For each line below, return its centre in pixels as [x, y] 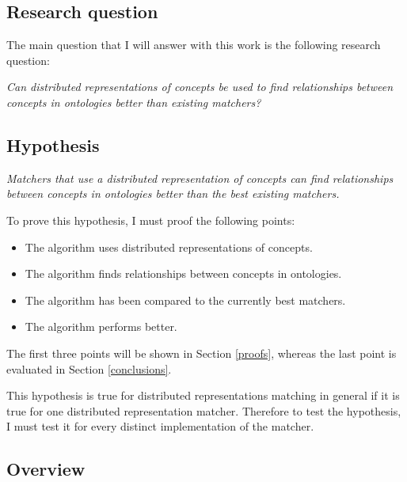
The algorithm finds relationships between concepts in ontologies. [183, 273]
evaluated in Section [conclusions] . [89, 368]
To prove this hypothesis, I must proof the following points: [151, 220]
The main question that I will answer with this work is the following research [194, 45]
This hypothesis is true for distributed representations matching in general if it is [203, 395]
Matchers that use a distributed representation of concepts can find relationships [200, 178]
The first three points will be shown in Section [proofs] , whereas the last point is [202, 353]
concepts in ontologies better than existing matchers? [134, 102]
